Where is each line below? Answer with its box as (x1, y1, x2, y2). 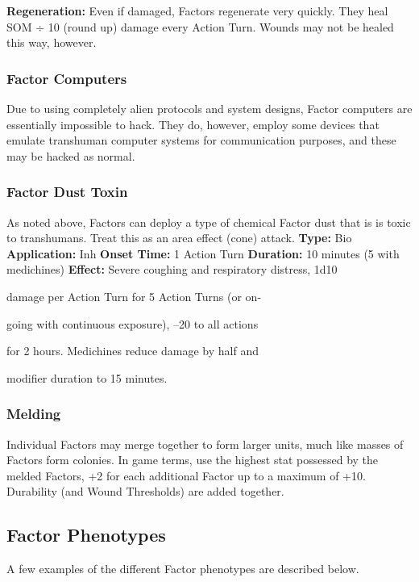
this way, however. (6, 34, 97, 51)
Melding (6, 404, 61, 424)
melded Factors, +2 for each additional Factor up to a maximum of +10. (6, 467, 366, 484)
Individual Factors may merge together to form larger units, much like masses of (6, 435, 404, 452)
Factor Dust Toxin (6, 182, 128, 202)
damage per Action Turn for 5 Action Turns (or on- (6, 287, 262, 304)
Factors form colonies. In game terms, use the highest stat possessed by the (6, 451, 379, 468)
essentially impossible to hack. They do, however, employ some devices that (6, 115, 380, 132)
